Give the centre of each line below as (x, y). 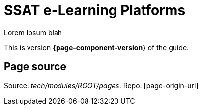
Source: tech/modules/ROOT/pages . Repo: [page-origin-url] (101, 85)
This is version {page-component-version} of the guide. (97, 47)
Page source (35, 67)
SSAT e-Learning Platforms (95, 10)
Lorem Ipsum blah (33, 32)
